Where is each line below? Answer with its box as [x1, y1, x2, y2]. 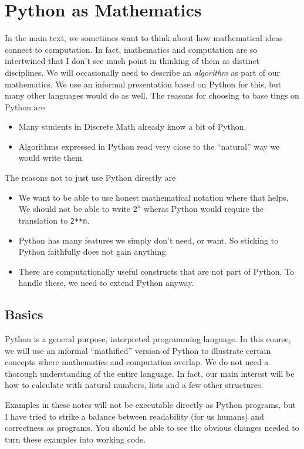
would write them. [18, 151, 85, 164]
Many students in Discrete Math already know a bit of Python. [18, 120, 246, 133]
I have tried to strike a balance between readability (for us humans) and [5, 410, 264, 422]
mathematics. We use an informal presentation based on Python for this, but [5, 77, 282, 90]
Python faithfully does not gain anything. [18, 245, 168, 258]
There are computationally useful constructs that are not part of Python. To [18, 265, 295, 277]
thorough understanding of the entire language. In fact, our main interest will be [5, 367, 295, 379]
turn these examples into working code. [5, 433, 146, 445]
